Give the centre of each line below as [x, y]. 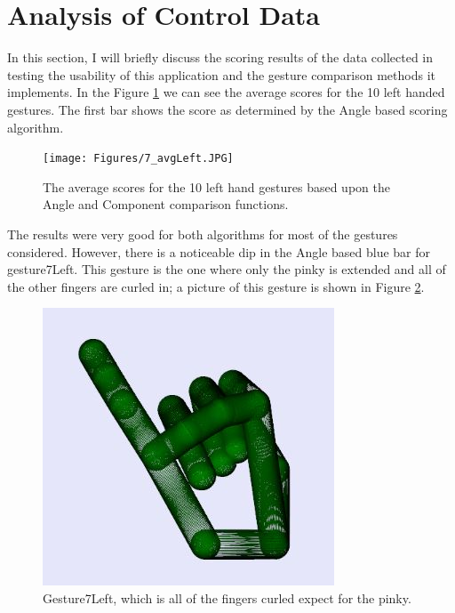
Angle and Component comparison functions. [166, 204]
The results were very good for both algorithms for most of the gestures [203, 234]
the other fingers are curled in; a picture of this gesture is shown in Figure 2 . [216, 286]
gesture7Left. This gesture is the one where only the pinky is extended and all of [227, 269]
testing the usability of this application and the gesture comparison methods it [222, 74]
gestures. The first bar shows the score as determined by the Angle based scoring [227, 109]
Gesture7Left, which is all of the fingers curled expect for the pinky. [227, 597]
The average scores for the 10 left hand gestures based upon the [216, 186]
